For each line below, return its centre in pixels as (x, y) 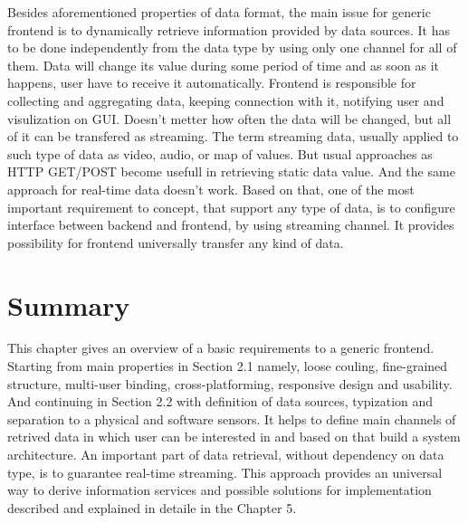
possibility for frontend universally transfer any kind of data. (176, 242)
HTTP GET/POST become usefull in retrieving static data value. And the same (231, 171)
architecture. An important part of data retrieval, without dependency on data (226, 454)
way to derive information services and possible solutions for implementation (220, 490)
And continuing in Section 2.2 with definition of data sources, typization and (220, 401)
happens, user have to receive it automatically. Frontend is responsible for (212, 83)
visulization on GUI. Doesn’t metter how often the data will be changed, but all (229, 118)
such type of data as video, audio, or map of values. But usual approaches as (220, 153)
